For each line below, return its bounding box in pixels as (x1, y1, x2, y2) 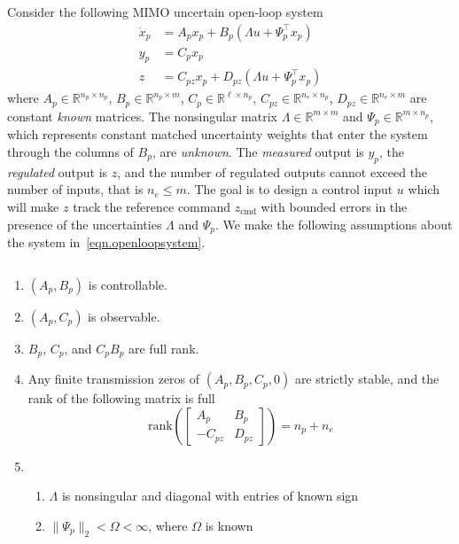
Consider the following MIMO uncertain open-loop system (7, 3, 323, 20)
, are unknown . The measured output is (152, 142, 364, 160)
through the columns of (7, 142, 134, 160)
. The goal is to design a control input (186, 180, 393, 198)
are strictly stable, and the (294, 369, 440, 388)
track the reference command (73, 197, 230, 215)
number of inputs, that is (7, 180, 144, 198)
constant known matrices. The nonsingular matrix (7, 106, 277, 125)
